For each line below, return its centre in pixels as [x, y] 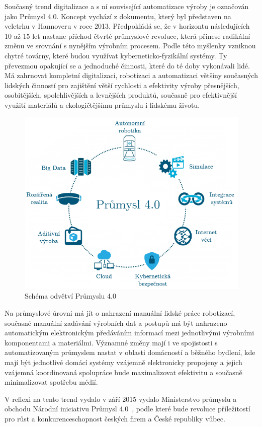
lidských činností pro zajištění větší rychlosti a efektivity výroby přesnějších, [122, 85]
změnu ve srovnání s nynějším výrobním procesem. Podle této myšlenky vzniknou [130, 46]
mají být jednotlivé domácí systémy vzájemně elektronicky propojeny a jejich [123, 362]
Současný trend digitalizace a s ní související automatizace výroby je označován [127, 6]
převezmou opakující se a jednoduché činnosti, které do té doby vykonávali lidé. [127, 65]
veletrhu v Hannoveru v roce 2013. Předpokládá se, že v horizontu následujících [127, 26]
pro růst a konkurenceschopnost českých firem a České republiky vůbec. [115, 418]
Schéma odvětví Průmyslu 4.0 [70, 296]
